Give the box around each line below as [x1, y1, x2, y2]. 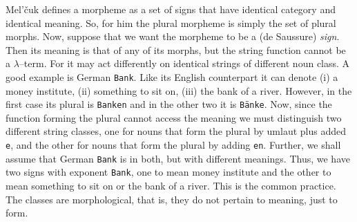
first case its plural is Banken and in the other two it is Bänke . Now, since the [6, 97, 332, 111]
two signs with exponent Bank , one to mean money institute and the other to [6, 165, 331, 179]
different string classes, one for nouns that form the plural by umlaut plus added [6, 124, 347, 138]
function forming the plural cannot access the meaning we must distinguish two [6, 110, 342, 124]
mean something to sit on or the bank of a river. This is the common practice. [6, 178, 336, 193]
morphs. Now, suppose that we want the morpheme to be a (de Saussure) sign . [6, 29, 340, 44]
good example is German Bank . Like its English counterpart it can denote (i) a [6, 69, 338, 84]
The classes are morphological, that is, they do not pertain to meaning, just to [6, 192, 338, 206]
